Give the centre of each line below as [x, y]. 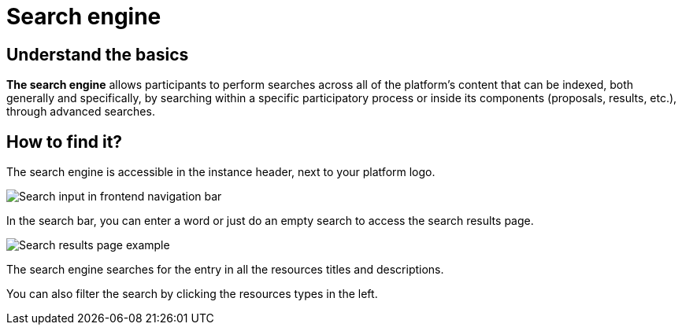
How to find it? [65, 142]
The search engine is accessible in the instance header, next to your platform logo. [221, 172]
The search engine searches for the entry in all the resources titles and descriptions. [225, 270]
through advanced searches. [81, 112]
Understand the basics [98, 54]
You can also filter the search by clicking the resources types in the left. [192, 294]
